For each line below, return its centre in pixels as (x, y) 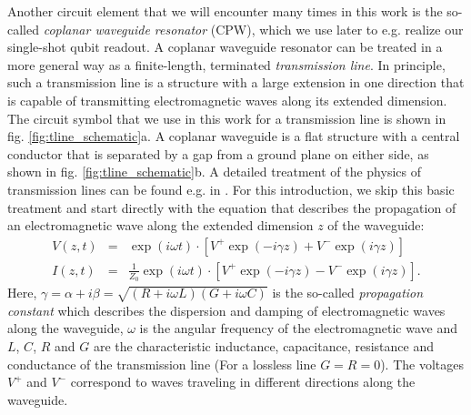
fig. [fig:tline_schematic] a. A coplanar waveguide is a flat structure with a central (234, 136)
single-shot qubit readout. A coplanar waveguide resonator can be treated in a (225, 47)
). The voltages (422, 364)
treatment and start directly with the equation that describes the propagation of (232, 207)
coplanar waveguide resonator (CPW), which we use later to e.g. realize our (253, 29)
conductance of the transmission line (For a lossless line (162, 364)
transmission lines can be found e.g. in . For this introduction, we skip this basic (231, 189)
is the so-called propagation (348, 293)
